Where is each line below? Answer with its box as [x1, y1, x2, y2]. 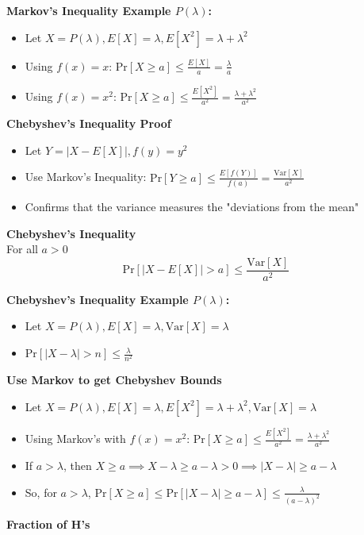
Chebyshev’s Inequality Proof [6, 115, 171, 132]
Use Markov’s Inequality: [25, 168, 147, 185]
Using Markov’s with [25, 430, 126, 447]
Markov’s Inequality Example [6, 2, 171, 18]
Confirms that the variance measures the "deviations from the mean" [25, 198, 359, 214]
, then [63, 457, 92, 474]
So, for [25, 483, 57, 500]
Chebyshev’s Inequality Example [6, 291, 189, 307]
